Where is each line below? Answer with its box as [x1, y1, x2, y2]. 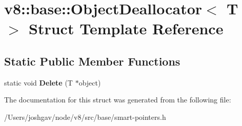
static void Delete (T [4, 77, 73, 88]
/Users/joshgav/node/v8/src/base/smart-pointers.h [4, 111, 166, 122]
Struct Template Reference [29, 18, 224, 39]
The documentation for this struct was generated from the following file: [4, 94, 231, 105]
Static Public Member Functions [4, 53, 180, 69]
